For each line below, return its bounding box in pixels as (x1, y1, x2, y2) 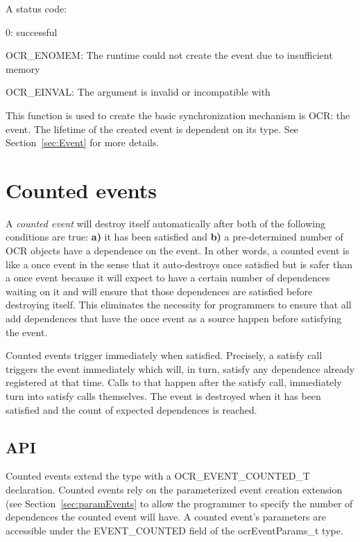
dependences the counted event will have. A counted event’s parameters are (6, 509, 326, 524)
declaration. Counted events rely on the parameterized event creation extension (6, 482, 343, 496)
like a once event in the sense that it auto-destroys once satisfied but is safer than (6, 256, 352, 271)
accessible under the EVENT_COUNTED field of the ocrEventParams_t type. (6, 523, 343, 537)
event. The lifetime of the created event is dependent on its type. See (6, 121, 299, 136)
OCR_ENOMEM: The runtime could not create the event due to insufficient (6, 48, 333, 62)
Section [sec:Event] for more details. (6, 135, 160, 150)
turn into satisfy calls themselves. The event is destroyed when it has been (6, 389, 321, 403)
